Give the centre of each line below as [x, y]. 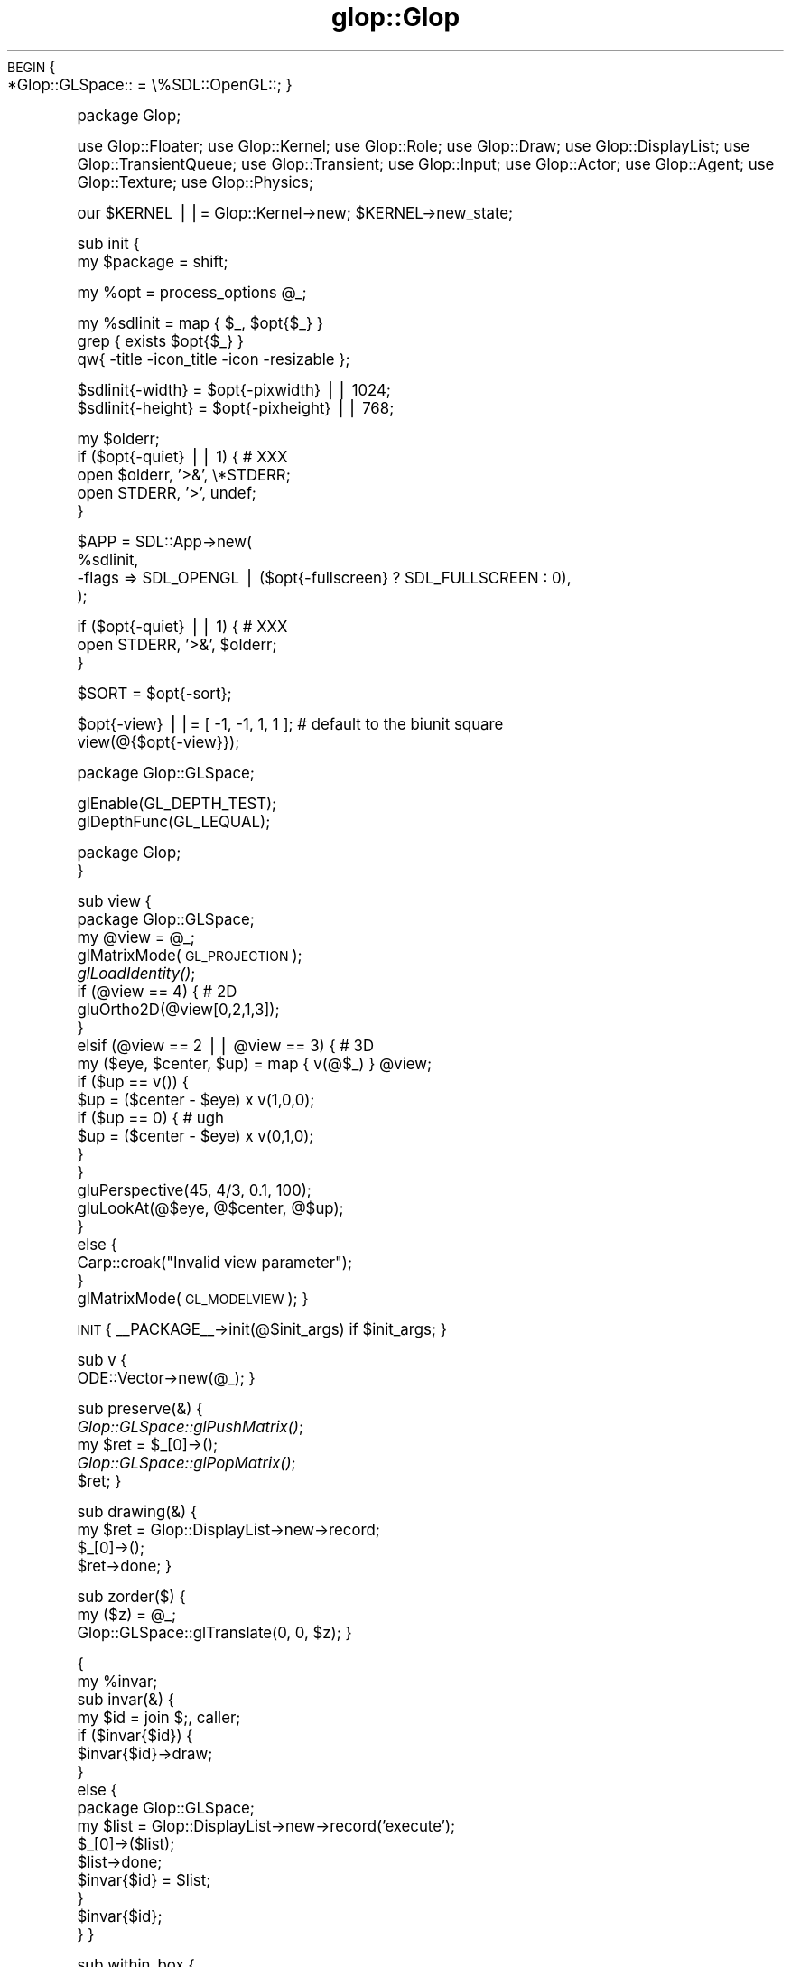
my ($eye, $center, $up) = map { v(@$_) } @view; [255, 1063]
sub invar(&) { [126, 1699]
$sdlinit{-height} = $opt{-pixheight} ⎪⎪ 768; [236, 408]
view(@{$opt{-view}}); [158, 742]
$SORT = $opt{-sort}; [154, 693]
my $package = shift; [153, 261]
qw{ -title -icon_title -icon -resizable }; [214, 359]
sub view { [114, 901]
